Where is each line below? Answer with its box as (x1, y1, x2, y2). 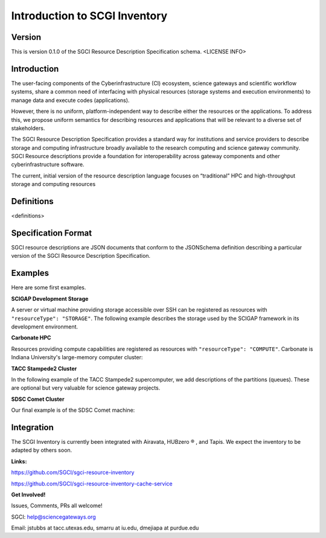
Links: (11, 458, 27, 465)
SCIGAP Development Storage (11, 295, 89, 302)
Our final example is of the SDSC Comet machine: (11, 406, 135, 414)
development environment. (11, 323, 78, 330)
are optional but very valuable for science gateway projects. (11, 384, 161, 392)
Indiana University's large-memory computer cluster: (11, 354, 143, 361)
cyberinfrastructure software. (11, 161, 85, 168)
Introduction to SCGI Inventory (11, 9, 168, 22)
